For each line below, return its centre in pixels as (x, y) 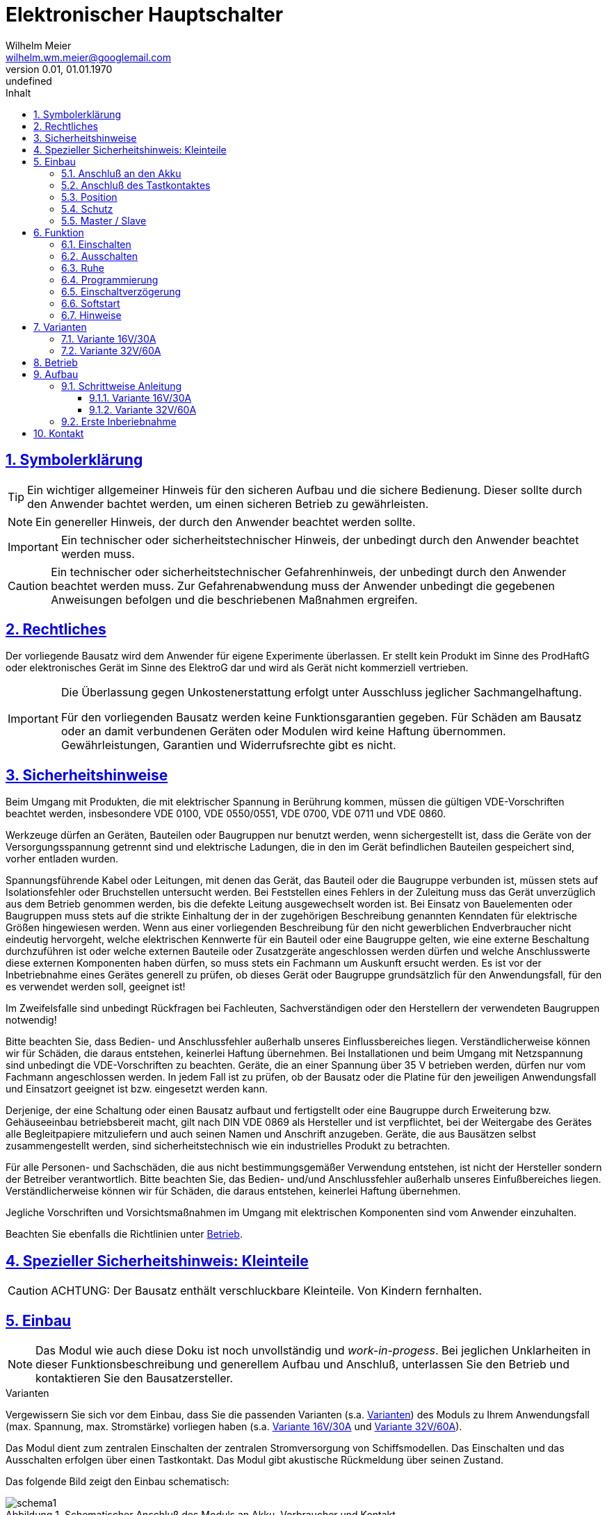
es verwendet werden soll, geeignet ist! (96, 987)
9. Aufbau (56, 374)
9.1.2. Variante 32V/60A (143, 409)
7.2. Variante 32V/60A (111, 350)
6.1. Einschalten (96, 244)
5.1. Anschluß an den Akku (121, 173)
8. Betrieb (56, 362)
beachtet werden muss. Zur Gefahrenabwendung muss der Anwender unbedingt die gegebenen (303, 585)
